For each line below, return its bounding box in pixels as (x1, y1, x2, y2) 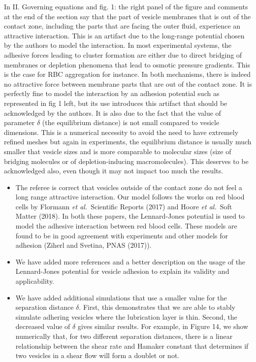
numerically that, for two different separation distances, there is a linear (15, 331, 233, 341)
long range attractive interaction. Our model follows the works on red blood (15, 192, 245, 202)
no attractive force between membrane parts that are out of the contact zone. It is (4, 78, 252, 89)
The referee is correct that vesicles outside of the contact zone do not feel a (15, 182, 242, 192)
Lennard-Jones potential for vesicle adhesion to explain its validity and (15, 266, 229, 276)
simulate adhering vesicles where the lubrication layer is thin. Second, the (15, 311, 237, 322)
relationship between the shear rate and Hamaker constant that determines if (15, 340, 249, 351)
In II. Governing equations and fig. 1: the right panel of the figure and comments (4, 1, 248, 11)
